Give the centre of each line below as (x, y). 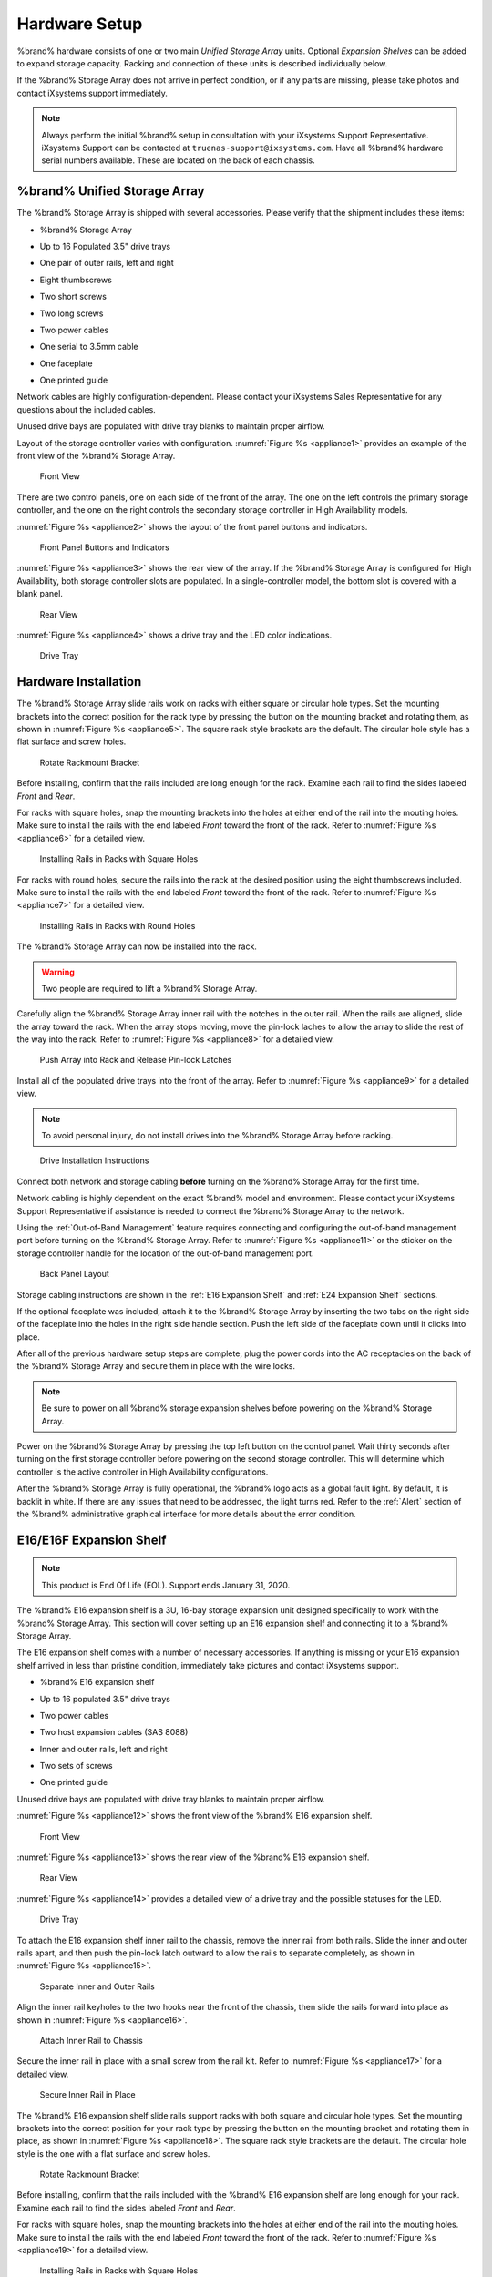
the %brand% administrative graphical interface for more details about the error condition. (187, 1514)
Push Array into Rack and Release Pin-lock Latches (136, 1060)
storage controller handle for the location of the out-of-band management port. (165, 1253)
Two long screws (72, 313)
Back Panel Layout (74, 1274)
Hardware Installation (79, 682)
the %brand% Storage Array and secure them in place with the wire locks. (156, 1366)
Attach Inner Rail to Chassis (91, 2040)
